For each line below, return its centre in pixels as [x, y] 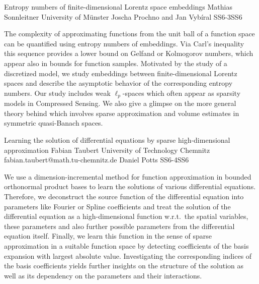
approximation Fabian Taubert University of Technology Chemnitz [107, 150]
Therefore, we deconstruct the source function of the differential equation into [124, 196]
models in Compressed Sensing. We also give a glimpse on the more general [120, 103]
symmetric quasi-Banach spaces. [54, 123]
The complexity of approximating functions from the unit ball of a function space [129, 34]
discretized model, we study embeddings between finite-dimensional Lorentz [121, 73]
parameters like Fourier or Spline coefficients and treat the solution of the [117, 206]
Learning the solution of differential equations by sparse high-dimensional [117, 139]
